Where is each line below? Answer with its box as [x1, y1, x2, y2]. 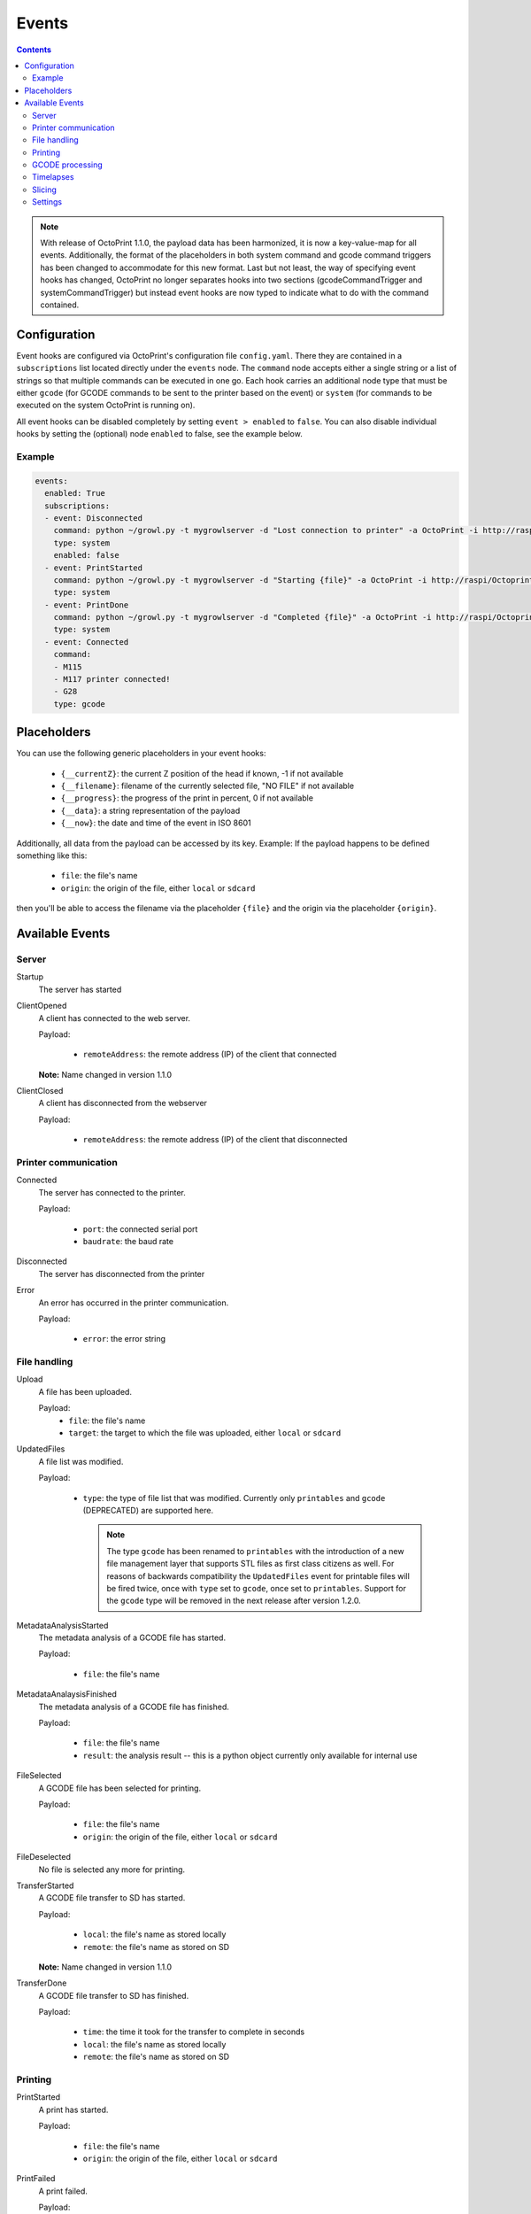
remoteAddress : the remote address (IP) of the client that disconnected [82, 1134, 348, 1145]
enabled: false [53, 550, 119, 561]
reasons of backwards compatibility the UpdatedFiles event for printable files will [106, 1570, 411, 1581]
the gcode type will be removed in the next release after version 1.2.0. [106, 1595, 362, 1606]
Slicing [32, 184, 58, 195]
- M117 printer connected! [53, 674, 172, 685]
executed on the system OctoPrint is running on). [16, 399, 196, 411]
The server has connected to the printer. [38, 1187, 186, 1197]
